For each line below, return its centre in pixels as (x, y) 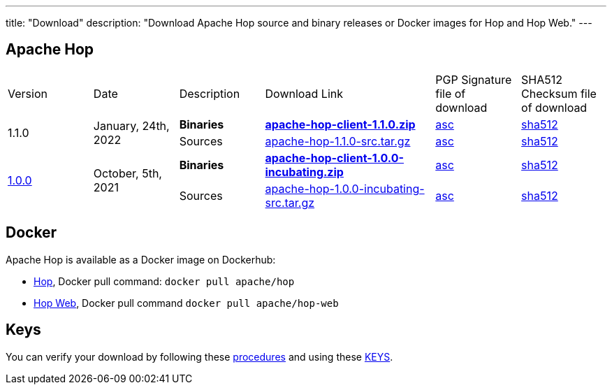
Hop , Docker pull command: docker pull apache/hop (164, 281)
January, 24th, (131, 125)
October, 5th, (127, 173)
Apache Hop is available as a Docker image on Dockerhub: (141, 259)
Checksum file (559, 93)
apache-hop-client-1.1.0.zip (340, 124)
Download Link (304, 93)
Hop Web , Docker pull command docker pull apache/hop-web (186, 303)
